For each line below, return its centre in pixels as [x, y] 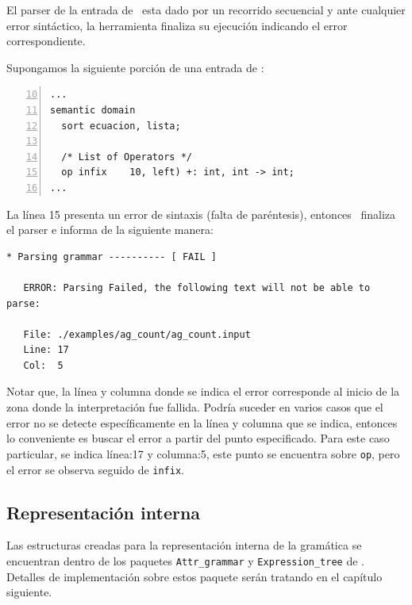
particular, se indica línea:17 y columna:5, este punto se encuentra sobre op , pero [203, 453]
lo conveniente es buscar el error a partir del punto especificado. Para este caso [198, 438]
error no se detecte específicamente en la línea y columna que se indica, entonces [202, 422]
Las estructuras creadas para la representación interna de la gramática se [184, 545]
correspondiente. [46, 41]
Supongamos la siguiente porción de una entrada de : [135, 67]
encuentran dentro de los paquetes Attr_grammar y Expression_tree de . [185, 560]
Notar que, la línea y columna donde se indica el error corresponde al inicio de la [203, 391]
